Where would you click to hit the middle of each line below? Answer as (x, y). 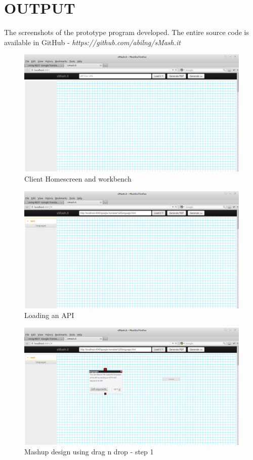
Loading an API (49, 315)
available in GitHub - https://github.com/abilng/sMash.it (92, 42)
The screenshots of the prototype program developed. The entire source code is (126, 32)
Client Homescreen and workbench (78, 178)
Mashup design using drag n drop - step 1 (89, 452)
